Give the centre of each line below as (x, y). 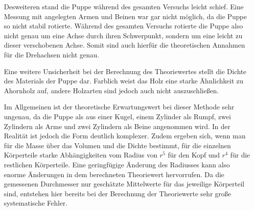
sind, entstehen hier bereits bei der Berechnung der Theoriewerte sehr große (117, 193)
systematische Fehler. (36, 203)
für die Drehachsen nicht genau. (52, 54)
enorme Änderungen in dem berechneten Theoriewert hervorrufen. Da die (114, 174)
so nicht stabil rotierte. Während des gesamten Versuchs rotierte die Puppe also (124, 26)
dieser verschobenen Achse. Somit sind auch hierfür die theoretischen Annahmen (125, 45)
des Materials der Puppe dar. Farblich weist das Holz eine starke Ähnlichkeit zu (124, 81)
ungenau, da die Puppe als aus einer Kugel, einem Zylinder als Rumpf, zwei (117, 116)
